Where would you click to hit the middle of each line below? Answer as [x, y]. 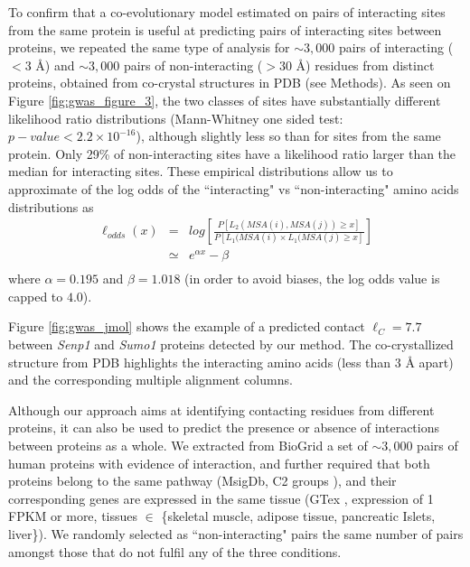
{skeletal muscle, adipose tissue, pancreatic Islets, [298, 516]
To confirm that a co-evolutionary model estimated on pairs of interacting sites [227, 12]
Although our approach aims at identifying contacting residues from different [221, 409]
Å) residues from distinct [365, 65]
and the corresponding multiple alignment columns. [150, 380]
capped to [36, 296]
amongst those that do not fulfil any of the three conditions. [175, 551]
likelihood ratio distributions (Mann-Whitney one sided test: [176, 118]
